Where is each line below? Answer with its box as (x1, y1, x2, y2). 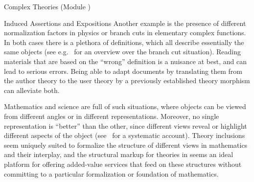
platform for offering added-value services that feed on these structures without (4, 159, 242, 169)
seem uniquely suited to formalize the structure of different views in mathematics (4, 139, 248, 150)
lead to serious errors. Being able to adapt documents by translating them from (4, 66, 242, 76)
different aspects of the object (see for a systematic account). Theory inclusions (4, 130, 245, 140)
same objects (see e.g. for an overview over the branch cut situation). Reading (4, 46, 241, 57)
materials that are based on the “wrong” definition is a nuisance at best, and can (4, 56, 247, 66)
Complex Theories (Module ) (4, 1, 91, 11)
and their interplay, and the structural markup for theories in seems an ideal (4, 149, 233, 159)
